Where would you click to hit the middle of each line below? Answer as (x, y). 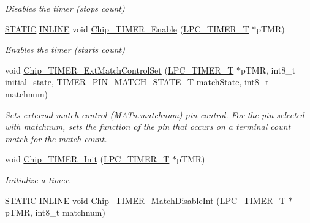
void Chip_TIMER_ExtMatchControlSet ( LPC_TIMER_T (119, 70)
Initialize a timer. (38, 179)
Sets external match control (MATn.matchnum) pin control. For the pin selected (155, 114)
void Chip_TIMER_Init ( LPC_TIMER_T (87, 159)
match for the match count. (56, 138)
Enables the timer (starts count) (65, 49)
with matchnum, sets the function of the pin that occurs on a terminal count (148, 127)
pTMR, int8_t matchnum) (55, 212)
